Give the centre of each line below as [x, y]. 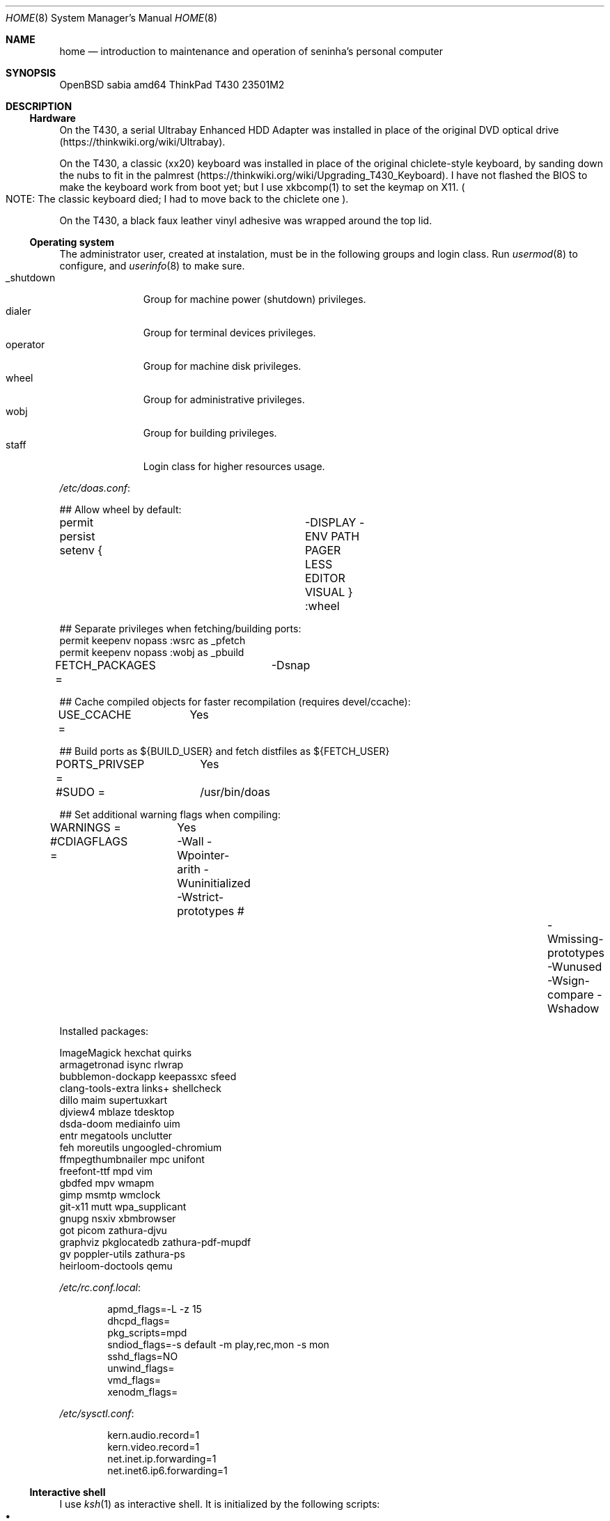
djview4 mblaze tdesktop [117, 1112]
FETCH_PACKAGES [105, 665]
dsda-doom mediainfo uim [120, 1124]
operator [25, 344]
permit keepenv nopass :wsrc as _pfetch [152, 640]
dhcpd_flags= [139, 1321]
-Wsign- [569, 981]
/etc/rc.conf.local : [100, 1287]
